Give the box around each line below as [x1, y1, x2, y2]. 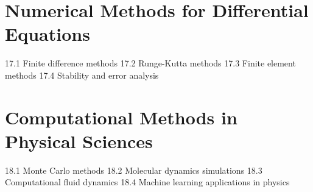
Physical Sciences [5, 128, 153, 153]
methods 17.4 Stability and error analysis [5, 68, 159, 81]
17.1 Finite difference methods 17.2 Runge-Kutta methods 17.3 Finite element [5, 57, 296, 69]
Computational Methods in [5, 104, 237, 129]
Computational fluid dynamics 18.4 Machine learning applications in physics [5, 176, 290, 188]
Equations [5, 21, 90, 46]
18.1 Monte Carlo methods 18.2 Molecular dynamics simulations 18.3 [5, 163, 262, 176]
